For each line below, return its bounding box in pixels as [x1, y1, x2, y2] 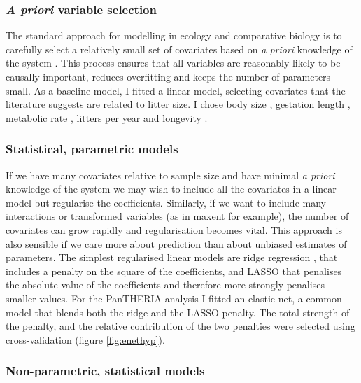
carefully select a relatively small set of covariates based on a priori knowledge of [6, 41, 353, 56]
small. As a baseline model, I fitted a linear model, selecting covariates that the [6, 83, 346, 97]
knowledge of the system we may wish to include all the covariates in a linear [6, 181, 337, 196]
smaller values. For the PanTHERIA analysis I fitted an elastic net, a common [6, 291, 342, 305]
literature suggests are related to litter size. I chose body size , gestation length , [6, 97, 351, 111]
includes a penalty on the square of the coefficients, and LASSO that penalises [6, 263, 342, 278]
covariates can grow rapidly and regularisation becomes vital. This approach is [6, 222, 342, 237]
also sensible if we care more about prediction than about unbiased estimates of [6, 236, 347, 251]
